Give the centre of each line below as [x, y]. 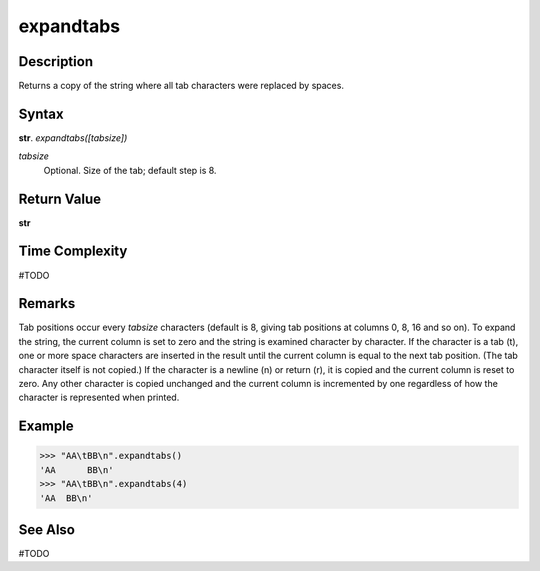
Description [56, 61]
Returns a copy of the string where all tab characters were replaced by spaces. [181, 86]
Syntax [41, 113]
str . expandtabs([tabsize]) [73, 137]
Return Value [60, 198]
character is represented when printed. [99, 397]
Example [46, 426]
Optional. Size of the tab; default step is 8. [130, 170]
